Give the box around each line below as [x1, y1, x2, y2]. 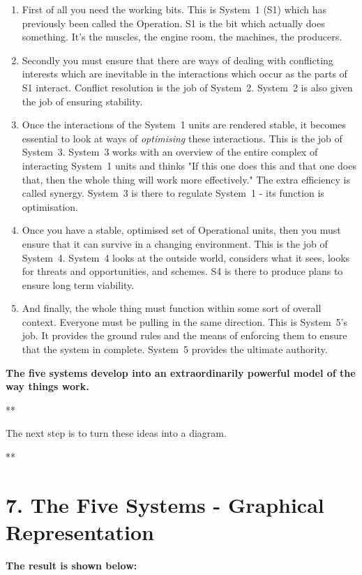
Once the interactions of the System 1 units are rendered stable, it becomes [22, 117, 346, 132]
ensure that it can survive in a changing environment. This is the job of [22, 236, 328, 251]
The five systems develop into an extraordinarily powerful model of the [6, 365, 356, 380]
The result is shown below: [6, 558, 137, 572]
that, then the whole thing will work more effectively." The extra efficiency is [22, 172, 350, 186]
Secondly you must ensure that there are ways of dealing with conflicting [22, 52, 333, 67]
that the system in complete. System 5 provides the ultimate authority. [22, 342, 328, 357]
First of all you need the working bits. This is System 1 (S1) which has [22, 2, 327, 16]
